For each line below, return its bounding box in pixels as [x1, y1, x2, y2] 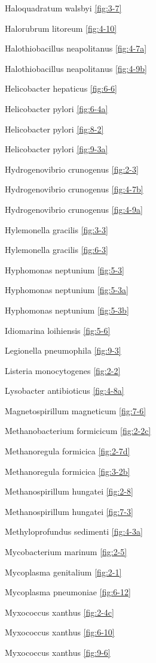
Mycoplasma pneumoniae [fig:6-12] [5, 586, 131, 598]
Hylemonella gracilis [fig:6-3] [5, 243, 108, 256]
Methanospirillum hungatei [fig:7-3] [5, 505, 133, 517]
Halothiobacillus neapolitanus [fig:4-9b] [5, 62, 147, 74]
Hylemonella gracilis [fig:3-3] [5, 223, 108, 236]
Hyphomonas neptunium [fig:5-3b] [5, 303, 129, 316]
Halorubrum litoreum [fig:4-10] [5, 22, 117, 34]
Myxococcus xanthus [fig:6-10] [5, 626, 115, 638]
